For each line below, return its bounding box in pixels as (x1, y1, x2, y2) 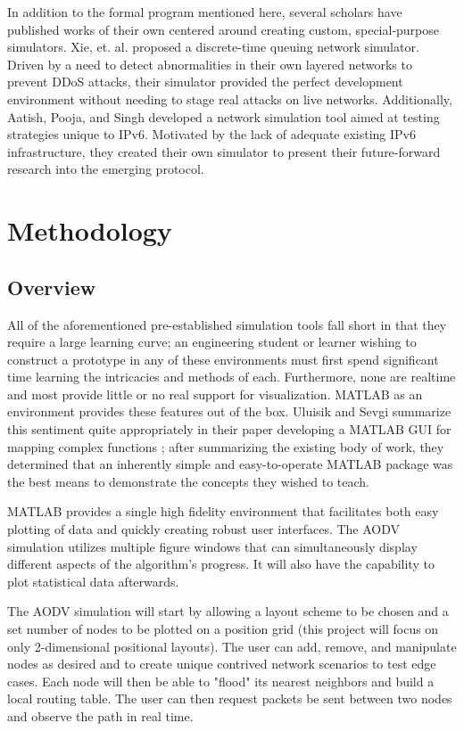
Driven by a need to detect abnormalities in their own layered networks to (7, 54, 412, 73)
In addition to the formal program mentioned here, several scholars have (7, 3, 402, 21)
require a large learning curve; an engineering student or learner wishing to (7, 333, 417, 351)
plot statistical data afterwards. (7, 571, 179, 590)
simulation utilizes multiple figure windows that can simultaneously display (7, 537, 418, 555)
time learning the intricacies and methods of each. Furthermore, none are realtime (7, 367, 456, 386)
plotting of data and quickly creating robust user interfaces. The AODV (7, 520, 401, 538)
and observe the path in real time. (7, 706, 194, 725)
